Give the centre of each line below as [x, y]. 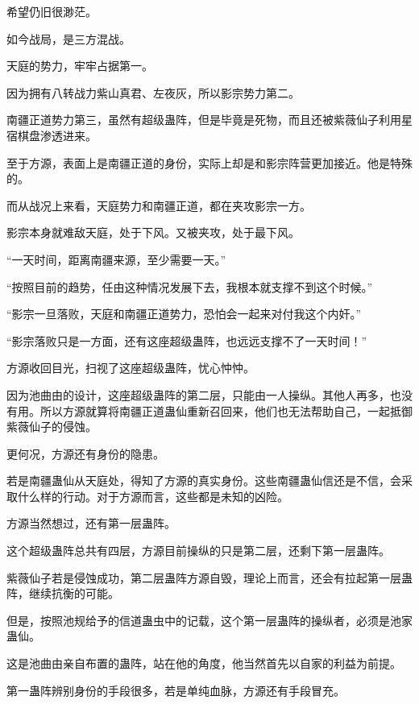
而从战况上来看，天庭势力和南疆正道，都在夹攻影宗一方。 [159, 205]
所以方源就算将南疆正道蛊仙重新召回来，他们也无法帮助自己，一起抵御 [226, 410]
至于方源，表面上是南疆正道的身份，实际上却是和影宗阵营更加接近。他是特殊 [209, 162]
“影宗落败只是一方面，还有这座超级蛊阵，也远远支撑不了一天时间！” [187, 340]
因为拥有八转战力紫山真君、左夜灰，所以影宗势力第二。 [153, 92]
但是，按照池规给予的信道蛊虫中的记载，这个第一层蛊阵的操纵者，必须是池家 [209, 620]
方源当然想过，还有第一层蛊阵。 [91, 523]
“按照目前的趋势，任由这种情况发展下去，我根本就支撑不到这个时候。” [190, 286]
